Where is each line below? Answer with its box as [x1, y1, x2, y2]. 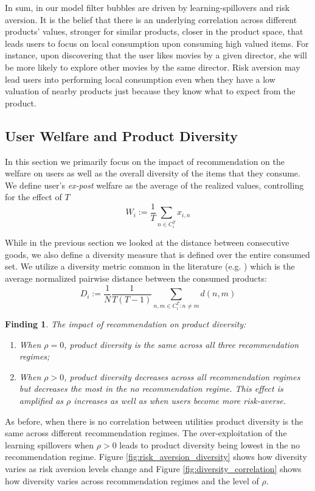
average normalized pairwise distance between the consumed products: [5, 272, 267, 285]
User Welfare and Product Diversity [5, 126, 238, 145]
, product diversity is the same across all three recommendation [64, 338, 299, 350]
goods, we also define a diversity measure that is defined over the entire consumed [5, 248, 310, 260]
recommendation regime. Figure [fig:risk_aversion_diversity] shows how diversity [5, 450, 307, 463]
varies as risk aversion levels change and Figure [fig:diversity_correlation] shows [5, 462, 302, 475]
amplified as [19, 394, 64, 406]
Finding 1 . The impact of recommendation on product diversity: [5, 318, 246, 330]
